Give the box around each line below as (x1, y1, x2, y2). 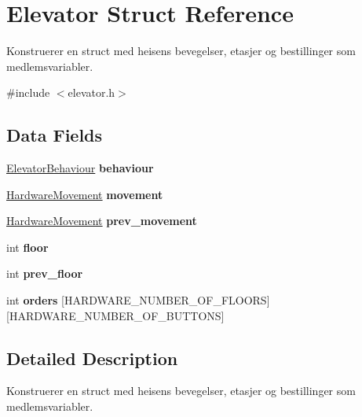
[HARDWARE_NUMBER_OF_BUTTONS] (6, 307, 225, 323)
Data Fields (6, 123, 103, 147)
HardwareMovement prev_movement (6, 212, 197, 229)
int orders (6, 292, 58, 308)
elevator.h (68, 84, 115, 101)
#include (6, 84, 50, 101)
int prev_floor (6, 265, 83, 282)
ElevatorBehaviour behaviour (6, 160, 154, 176)
